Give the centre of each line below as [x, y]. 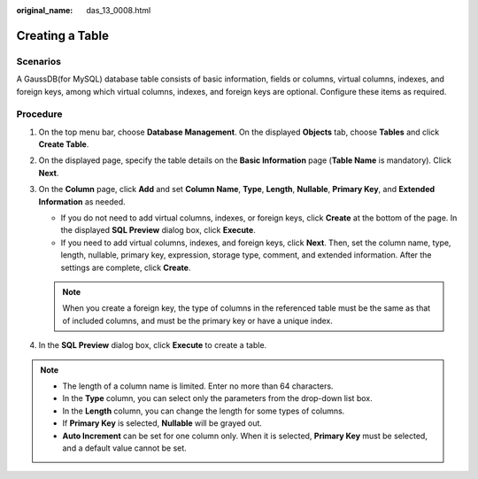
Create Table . [64, 144]
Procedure [39, 114]
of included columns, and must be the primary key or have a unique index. [198, 321]
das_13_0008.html [119, 10]
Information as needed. [82, 201]
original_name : [45, 10]
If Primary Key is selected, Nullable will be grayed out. [162, 423]
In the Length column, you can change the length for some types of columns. [204, 411]
